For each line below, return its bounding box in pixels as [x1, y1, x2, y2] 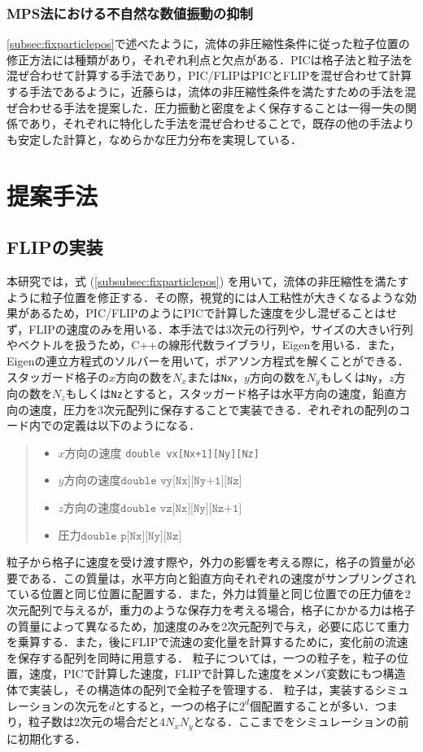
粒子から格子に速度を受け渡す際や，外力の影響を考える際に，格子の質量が [7, 553, 404, 571]
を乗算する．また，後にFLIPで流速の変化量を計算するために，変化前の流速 [7, 633, 408, 650]
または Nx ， [186, 368, 244, 385]
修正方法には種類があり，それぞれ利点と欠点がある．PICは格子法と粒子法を [7, 50, 413, 68]
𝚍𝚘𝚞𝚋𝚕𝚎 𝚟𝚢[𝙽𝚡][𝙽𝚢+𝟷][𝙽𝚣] [120, 475, 242, 487]
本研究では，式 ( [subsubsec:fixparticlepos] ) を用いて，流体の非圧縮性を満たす [7, 272, 409, 289]
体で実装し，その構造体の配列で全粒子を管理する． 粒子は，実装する [7, 681, 375, 697]
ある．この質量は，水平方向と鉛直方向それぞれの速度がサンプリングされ [28, 569, 416, 586]
